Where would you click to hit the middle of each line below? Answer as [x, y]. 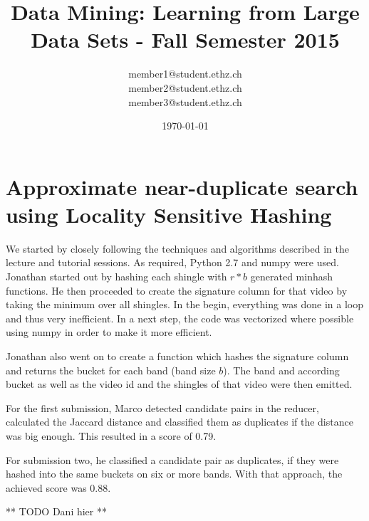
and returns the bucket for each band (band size [111, 370]
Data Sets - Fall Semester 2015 [185, 40]
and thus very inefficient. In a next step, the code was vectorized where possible [180, 318]
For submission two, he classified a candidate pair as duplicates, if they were [172, 459]
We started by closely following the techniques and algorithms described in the [177, 248]
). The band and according [281, 370]
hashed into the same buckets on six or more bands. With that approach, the [174, 474]
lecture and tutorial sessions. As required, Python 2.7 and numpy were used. [172, 262]
